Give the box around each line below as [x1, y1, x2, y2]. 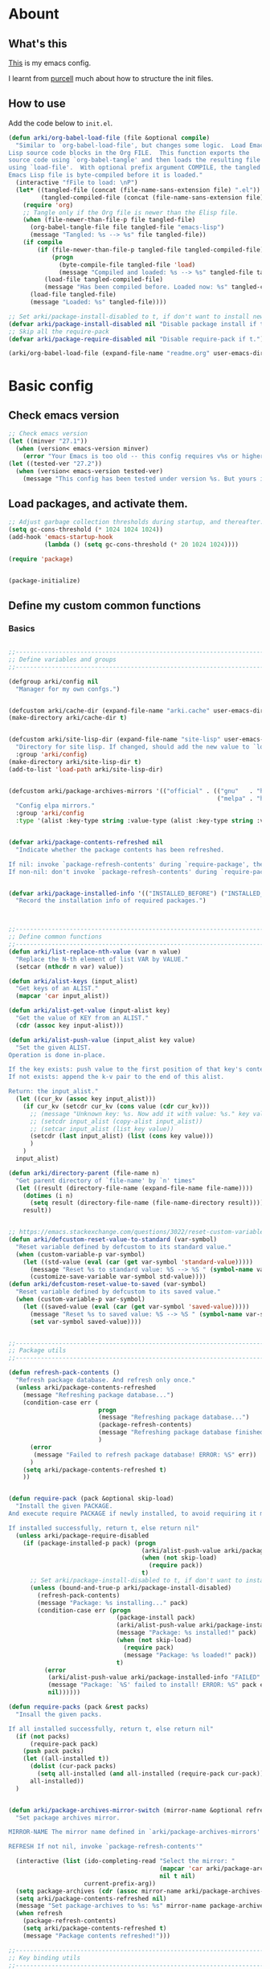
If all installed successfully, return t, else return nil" [8, 1725, 215, 1733]
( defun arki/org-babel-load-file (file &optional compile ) [8, 133, 211, 141]
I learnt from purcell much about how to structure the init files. [8, 74, 214, 83]
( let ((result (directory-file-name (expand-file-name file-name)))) [15, 1184, 253, 1192]
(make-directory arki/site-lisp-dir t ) [8, 758, 142, 766]
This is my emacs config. [8, 58, 92, 67]
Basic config [8, 377, 94, 394]
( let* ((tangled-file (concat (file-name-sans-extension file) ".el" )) [15, 186, 261, 194]
